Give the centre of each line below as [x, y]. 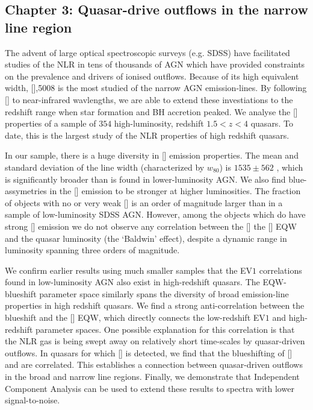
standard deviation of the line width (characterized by [105, 167]
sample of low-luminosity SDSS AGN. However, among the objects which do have [155, 214]
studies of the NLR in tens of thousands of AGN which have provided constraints [155, 64]
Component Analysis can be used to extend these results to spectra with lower [150, 388]
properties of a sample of [51, 123]
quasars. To [272, 123]
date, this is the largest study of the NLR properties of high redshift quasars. [147, 135]
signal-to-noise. [33, 400]
